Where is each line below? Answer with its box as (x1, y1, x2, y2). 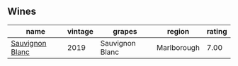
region (166, 26, 190, 36)
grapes (113, 26, 137, 36)
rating (206, 26, 227, 36)
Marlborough (157, 42, 200, 52)
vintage (67, 26, 93, 36)
